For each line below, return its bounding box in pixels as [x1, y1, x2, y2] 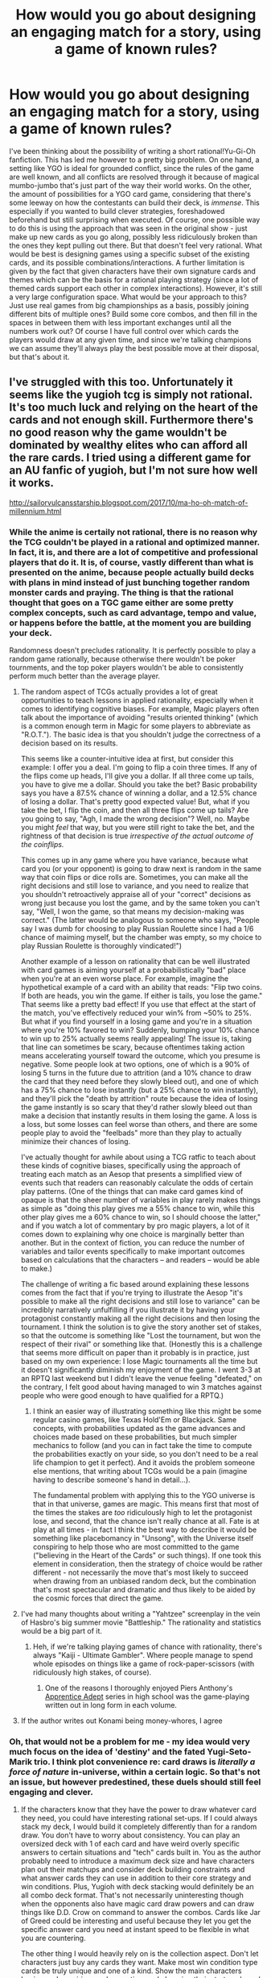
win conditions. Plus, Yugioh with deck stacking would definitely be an [20, 1882, 254, 1892]
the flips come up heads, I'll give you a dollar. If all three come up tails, [20, 771, 254, 781]
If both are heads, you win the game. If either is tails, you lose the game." [20, 991, 263, 1001]
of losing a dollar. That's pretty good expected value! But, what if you [20, 797, 250, 807]
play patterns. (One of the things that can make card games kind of [20, 1187, 244, 1196]
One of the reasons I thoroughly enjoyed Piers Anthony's [44, 1684, 233, 1693]
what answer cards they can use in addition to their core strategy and [20, 1873, 252, 1883]
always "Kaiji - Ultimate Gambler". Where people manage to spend [32, 1650, 253, 1660]
